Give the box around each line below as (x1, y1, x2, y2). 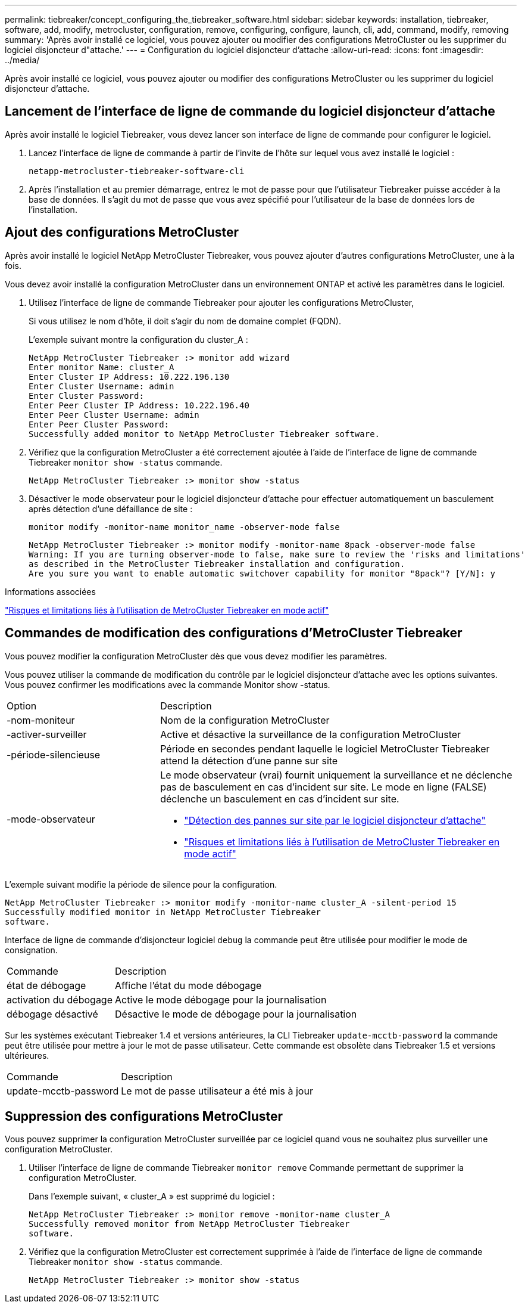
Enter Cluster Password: (29, 390, 144, 401)
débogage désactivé (7, 1007, 98, 1020)
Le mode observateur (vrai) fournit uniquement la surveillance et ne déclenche (160, 768, 513, 781)
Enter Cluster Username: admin (29, 381, 174, 391)
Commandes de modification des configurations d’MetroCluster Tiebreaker (5, 625, 463, 641)
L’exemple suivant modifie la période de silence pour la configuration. (5, 879, 277, 889)
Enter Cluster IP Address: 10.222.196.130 (29, 371, 230, 382)
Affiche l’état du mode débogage (115, 979, 262, 991)
